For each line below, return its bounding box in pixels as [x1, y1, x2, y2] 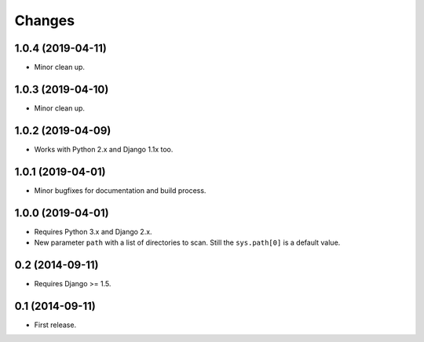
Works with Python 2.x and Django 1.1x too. [34, 144, 174, 154]
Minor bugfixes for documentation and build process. [34, 185, 207, 195]
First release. [34, 320, 77, 329]
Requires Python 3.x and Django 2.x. [34, 227, 152, 236]
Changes [14, 12, 75, 29]
